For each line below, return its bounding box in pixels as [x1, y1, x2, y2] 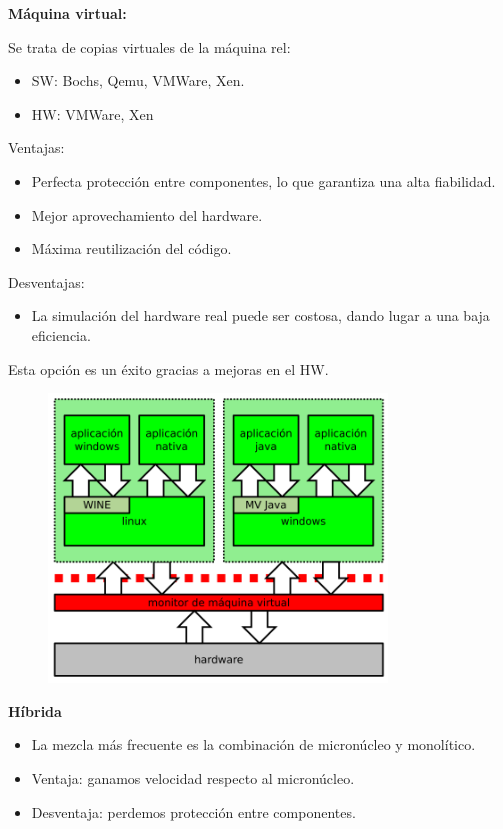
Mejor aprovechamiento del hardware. [31, 204, 263, 225]
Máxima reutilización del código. [31, 238, 232, 259]
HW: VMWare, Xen [31, 103, 154, 124]
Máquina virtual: [8, 3, 127, 23]
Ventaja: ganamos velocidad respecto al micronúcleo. [31, 768, 355, 789]
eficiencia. [31, 324, 91, 345]
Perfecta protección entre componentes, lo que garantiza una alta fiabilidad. [31, 170, 496, 191]
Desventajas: [8, 271, 85, 292]
